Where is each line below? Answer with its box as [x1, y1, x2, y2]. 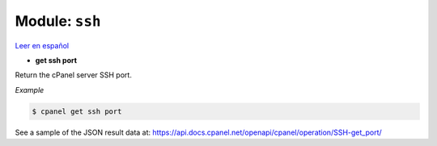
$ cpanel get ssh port [32, 106, 122, 116]
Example [15, 85, 45, 94]
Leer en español [15, 40, 69, 50]
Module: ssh [15, 12, 101, 30]
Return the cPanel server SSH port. [15, 70, 133, 80]
